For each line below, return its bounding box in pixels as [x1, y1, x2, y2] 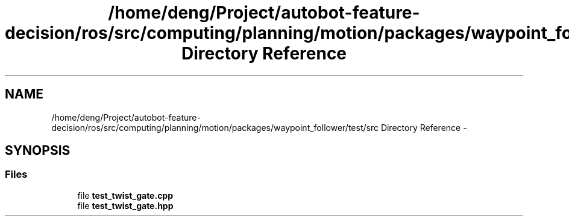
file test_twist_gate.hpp [77, 200, 174, 211]
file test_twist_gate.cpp [77, 190, 174, 201]
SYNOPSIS [5, 143, 71, 159]
